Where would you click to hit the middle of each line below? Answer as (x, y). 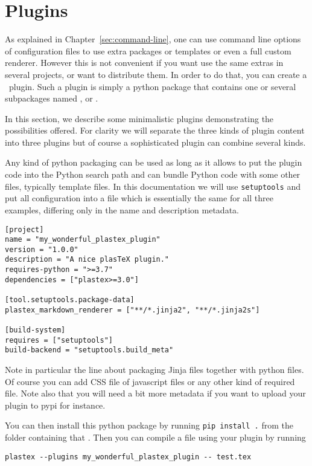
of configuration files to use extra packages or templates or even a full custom (148, 50)
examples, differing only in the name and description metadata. (122, 209)
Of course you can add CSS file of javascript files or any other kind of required (150, 381)
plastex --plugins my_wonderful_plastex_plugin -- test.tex (128, 457)
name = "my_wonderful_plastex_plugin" (83, 240)
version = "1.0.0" (42, 249)
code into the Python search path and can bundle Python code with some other (153, 174)
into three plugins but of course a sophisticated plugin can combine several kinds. (155, 142)
